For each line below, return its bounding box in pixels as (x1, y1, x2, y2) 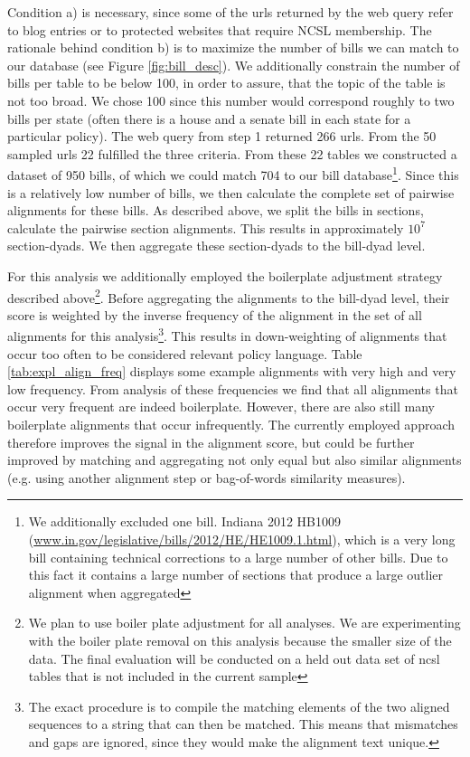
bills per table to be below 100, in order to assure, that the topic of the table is (7, 73, 446, 92)
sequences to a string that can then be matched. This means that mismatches (28, 714, 458, 733)
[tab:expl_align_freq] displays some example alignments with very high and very (7, 362, 456, 381)
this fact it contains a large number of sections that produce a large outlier (28, 565, 444, 584)
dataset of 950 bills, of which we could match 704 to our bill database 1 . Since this (7, 163, 459, 184)
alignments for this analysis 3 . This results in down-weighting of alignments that (7, 324, 447, 345)
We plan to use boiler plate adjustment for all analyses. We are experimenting (28, 613, 461, 632)
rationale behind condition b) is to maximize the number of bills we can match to (7, 38, 459, 57)
